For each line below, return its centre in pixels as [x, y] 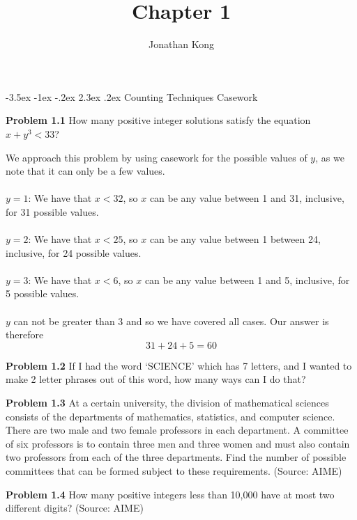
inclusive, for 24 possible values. [74, 252]
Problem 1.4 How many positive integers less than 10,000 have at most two [170, 494]
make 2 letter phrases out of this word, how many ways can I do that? [156, 379]
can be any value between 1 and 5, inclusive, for [247, 279]
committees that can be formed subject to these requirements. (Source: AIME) [174, 470]
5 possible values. [43, 293]
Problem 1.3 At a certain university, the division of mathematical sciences [167, 402]
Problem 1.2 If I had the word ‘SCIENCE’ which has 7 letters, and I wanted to [179, 365]
